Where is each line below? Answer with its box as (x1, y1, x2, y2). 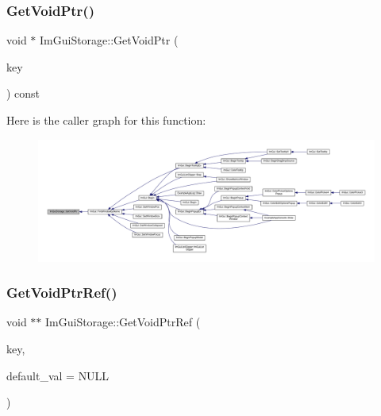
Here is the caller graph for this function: (6, 112, 206, 128)
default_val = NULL (6, 367, 110, 383)
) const (6, 85, 40, 102)
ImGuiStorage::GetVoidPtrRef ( (45, 314, 201, 330)
